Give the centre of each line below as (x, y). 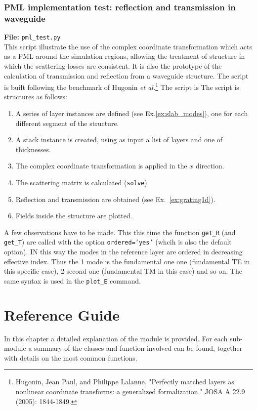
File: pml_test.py (32, 37)
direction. (210, 166)
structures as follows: (36, 97)
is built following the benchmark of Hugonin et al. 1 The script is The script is (122, 86)
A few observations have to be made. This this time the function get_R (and (120, 232)
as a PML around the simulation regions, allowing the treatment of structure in (125, 56)
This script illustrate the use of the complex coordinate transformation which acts (128, 46)
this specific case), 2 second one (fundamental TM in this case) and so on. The (123, 271)
